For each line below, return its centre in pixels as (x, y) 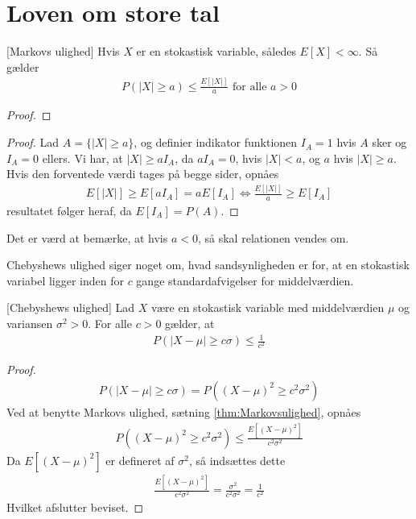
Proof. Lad (33, 142)
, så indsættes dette (237, 460)
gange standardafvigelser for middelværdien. (245, 280)
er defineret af (140, 460)
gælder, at (190, 323)
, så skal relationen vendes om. (273, 237)
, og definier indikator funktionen (216, 142)
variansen (30, 323)
